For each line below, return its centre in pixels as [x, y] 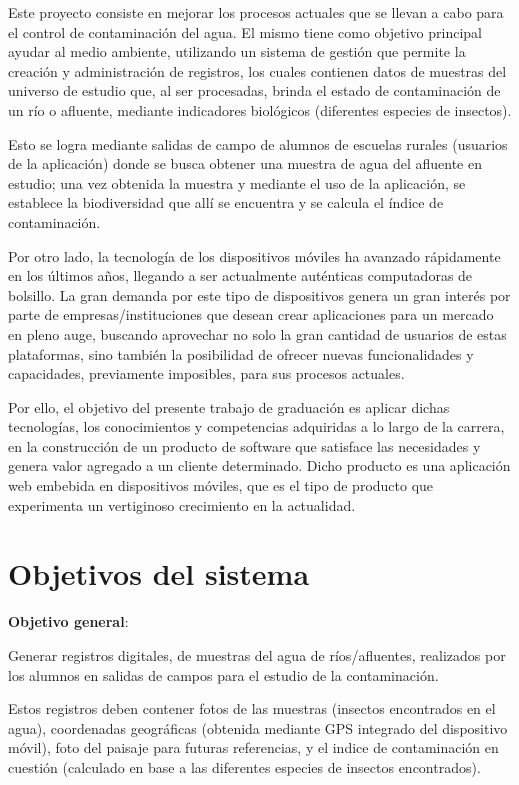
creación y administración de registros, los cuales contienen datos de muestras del [257, 70]
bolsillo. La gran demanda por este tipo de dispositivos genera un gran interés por [259, 294]
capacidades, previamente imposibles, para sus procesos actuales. [206, 373]
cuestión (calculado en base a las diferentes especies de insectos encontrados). [244, 766]
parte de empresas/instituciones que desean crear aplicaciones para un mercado [251, 314]
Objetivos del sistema [159, 573]
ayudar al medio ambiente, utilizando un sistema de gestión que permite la [237, 51]
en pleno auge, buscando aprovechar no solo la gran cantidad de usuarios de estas [257, 333]
